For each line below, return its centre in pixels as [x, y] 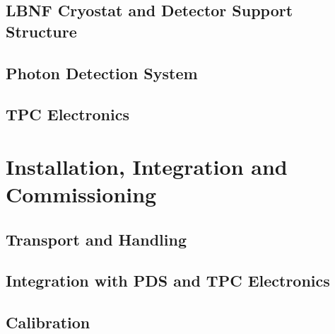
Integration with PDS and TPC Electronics [168, 281]
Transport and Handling [96, 239]
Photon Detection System [102, 73]
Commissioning [81, 194]
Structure [41, 31]
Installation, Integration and [147, 166]
